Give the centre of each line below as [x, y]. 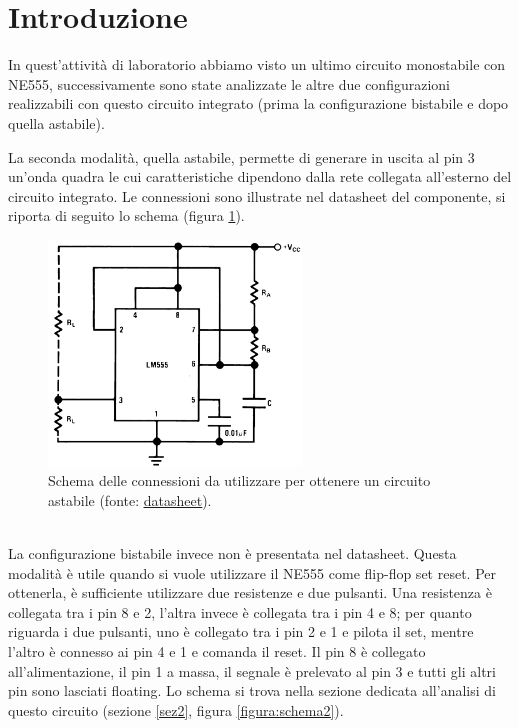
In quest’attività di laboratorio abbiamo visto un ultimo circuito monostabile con [257, 64]
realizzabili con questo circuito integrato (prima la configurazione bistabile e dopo [258, 103]
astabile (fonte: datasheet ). [130, 499]
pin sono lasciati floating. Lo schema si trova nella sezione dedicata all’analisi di [252, 690]
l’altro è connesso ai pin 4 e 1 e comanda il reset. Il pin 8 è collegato [217, 650]
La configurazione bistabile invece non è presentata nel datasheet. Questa [232, 553]
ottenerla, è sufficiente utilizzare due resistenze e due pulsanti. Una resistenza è [250, 592]
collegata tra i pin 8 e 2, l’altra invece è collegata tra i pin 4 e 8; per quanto [240, 611]
